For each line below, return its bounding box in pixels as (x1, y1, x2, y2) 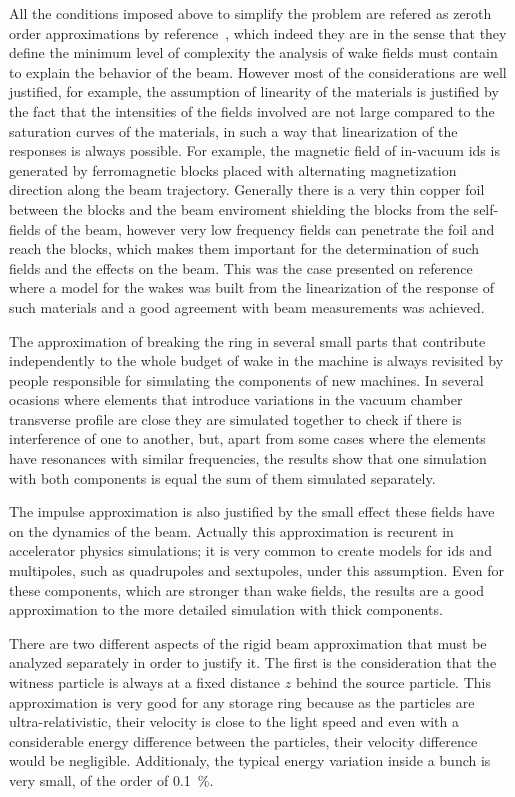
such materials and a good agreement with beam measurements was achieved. (9, 296, 485, 317)
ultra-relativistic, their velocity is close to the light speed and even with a (9, 711, 459, 732)
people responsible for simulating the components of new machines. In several (9, 369, 484, 390)
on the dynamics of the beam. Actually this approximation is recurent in (9, 520, 454, 541)
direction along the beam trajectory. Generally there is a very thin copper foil (9, 179, 485, 200)
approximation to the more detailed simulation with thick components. (9, 599, 443, 620)
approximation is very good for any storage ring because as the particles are (9, 691, 475, 712)
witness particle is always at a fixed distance (9, 672, 281, 692)
